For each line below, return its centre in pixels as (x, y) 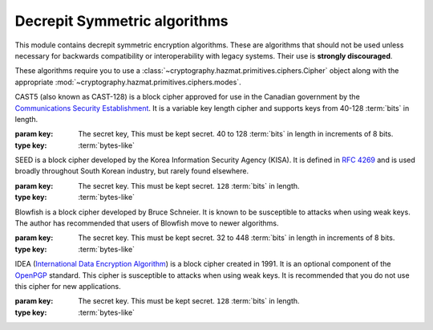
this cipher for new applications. (68, 286)
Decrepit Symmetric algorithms (121, 21)
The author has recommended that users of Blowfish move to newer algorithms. (147, 223)
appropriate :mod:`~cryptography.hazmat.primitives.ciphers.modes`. (128, 82)
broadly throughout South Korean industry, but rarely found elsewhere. (132, 171)
